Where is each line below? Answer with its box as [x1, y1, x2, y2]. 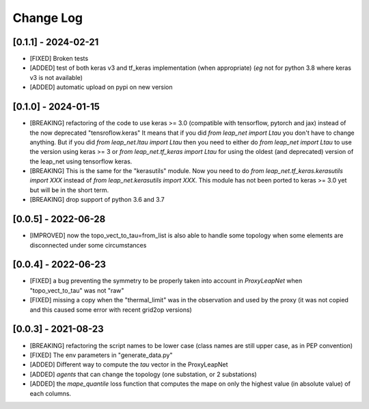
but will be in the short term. [29, 185, 109, 194]
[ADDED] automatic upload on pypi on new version [29, 83, 174, 92]
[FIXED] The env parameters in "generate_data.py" [29, 351, 173, 359]
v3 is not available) [29, 73, 83, 81]
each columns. [29, 389, 72, 397]
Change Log [12, 10, 83, 25]
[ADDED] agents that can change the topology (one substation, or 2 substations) [29, 370, 258, 378]
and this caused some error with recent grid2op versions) [29, 305, 193, 314]
